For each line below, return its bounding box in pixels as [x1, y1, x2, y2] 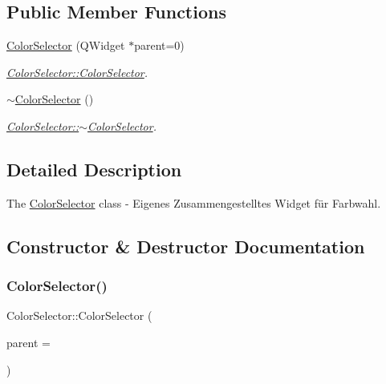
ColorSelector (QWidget [6, 37, 125, 54]
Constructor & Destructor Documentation [6, 233, 365, 258]
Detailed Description [6, 156, 182, 181]
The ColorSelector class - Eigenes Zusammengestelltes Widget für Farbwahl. [6, 194, 381, 211]
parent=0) [134, 37, 185, 54]
